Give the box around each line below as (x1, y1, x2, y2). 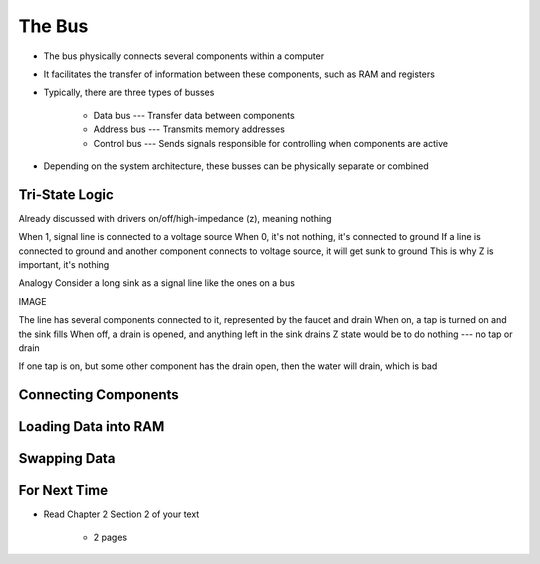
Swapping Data (18, 450, 116, 467)
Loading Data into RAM (18, 418, 165, 435)
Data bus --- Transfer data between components (93, 109, 295, 121)
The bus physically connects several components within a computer (43, 50, 325, 62)
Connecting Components (18, 386, 179, 404)
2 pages (93, 531, 128, 543)
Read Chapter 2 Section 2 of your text (43, 508, 200, 520)
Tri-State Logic (18, 186, 114, 203)
